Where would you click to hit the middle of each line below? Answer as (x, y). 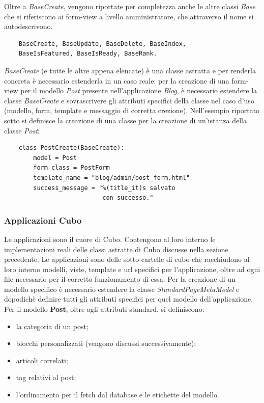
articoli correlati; (42, 360)
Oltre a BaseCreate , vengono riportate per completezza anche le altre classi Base (130, 6)
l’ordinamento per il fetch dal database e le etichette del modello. (118, 395)
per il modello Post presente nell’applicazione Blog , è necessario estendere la (139, 90)
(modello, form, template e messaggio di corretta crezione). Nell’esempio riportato (132, 110)
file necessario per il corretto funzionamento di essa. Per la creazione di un (120, 279)
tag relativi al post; (46, 377)
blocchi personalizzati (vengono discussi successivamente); (106, 343)
